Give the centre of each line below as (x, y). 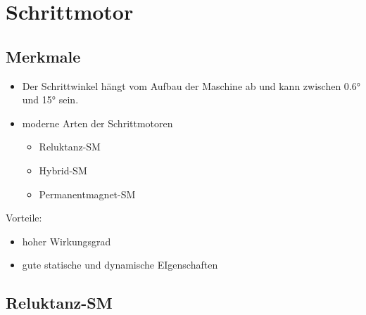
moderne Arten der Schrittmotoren (97, 123)
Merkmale (43, 56)
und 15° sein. (50, 99)
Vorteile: (24, 218)
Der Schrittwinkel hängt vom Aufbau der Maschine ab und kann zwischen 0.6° (191, 85)
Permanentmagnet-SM (87, 194)
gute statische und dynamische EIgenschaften (120, 265)
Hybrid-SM (63, 170)
